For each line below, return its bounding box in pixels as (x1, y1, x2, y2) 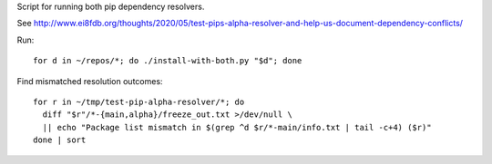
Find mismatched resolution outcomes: (16, 75, 163, 86)
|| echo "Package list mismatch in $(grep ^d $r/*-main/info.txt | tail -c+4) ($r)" (42, 122, 432, 132)
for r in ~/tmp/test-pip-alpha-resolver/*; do (33, 96, 245, 107)
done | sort (33, 135, 87, 145)
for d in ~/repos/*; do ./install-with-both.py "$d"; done (33, 55, 302, 66)
